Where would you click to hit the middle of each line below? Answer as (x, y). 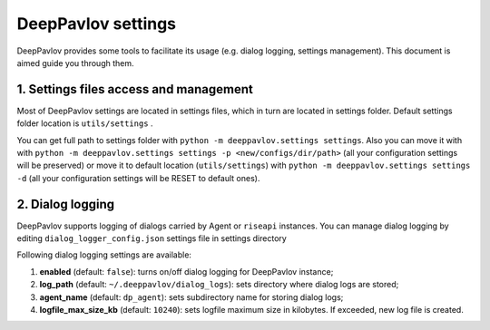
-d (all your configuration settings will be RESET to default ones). (138, 178)
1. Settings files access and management (135, 89)
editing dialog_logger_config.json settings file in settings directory (152, 238)
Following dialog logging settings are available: (104, 255)
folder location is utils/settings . (85, 123)
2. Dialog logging (66, 204)
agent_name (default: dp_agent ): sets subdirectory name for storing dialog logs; (191, 297)
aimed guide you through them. (76, 63)
